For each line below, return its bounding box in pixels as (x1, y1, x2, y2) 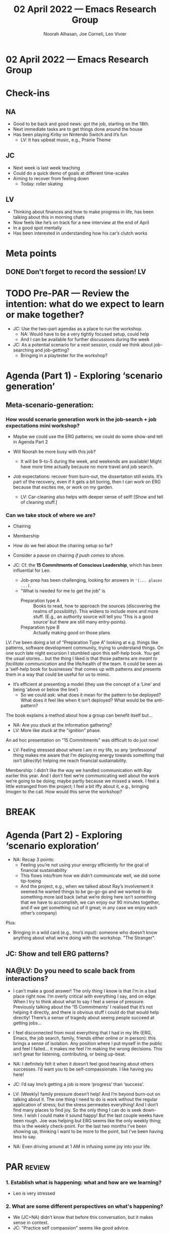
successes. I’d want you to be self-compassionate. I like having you (13, 1066, 153, 1072)
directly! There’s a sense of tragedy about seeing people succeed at (13, 1014, 155, 1020)
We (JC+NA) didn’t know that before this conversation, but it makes (13, 1214, 153, 1220)
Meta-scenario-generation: (6, 401, 94, 409)
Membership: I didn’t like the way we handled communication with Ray (6, 767, 152, 773)
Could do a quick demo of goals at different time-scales (13, 170, 129, 176)
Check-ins (6, 87, 50, 99)
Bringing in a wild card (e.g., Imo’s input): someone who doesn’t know (13, 929, 157, 936)
